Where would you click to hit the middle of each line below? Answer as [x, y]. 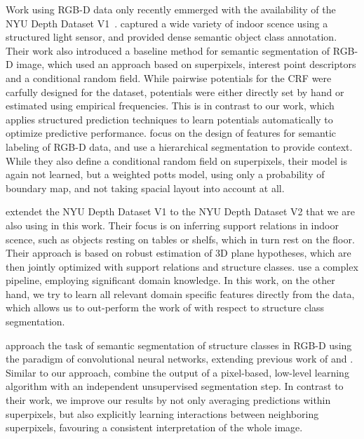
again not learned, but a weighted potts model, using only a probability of [165, 174]
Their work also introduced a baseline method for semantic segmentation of [168, 50]
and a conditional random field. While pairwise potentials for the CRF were [169, 77]
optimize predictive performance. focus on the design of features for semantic [171, 133]
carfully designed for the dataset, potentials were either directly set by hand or [175, 92]
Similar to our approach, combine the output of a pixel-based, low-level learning [177, 372]
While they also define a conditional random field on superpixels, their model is [176, 160]
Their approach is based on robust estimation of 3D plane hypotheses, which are [178, 253]
